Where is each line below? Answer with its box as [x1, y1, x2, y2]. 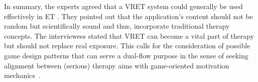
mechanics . [4, 70, 41, 80]
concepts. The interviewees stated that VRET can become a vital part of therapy [4, 30, 254, 41]
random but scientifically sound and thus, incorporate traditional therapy [4, 21, 230, 31]
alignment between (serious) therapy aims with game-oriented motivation [4, 60, 229, 70]
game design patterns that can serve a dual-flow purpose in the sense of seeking [4, 50, 248, 60]
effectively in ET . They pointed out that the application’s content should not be [4, 11, 253, 21]
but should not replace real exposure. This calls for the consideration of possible [4, 40, 250, 51]
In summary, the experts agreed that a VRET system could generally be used [4, 1, 243, 11]
